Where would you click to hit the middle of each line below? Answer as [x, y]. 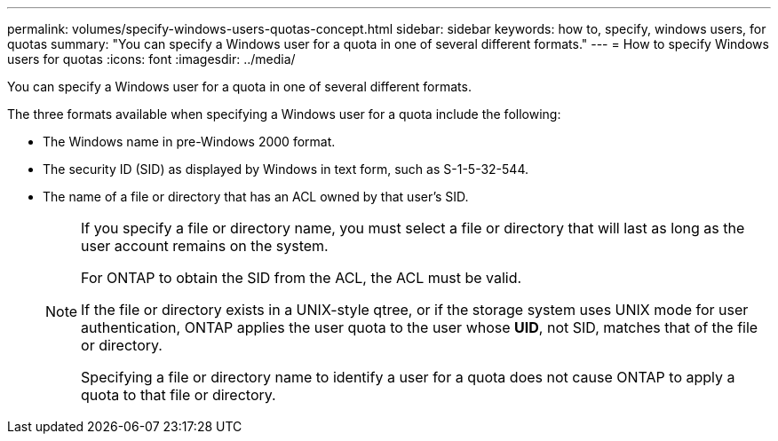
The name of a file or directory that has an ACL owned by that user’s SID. [256, 197]
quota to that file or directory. [179, 395]
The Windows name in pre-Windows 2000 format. [189, 142]
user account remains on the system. [205, 246]
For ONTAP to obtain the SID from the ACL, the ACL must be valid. [302, 278]
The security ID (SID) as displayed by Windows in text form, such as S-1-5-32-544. [286, 169]
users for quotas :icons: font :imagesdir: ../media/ [151, 59]
